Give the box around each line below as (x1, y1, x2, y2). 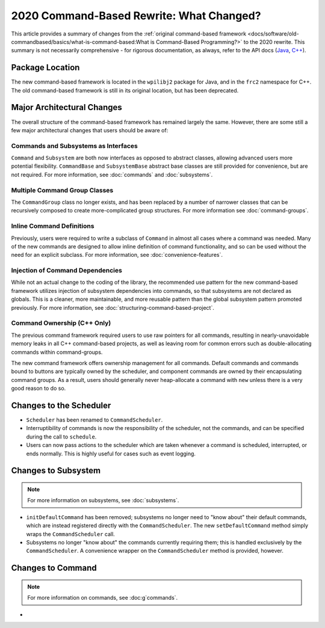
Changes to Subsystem (11, 466, 101, 476)
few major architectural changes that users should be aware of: (11, 126, 169, 134)
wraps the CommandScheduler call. (26, 530, 116, 538)
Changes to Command (11, 563, 97, 573)
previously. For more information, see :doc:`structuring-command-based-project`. (11, 304, 215, 311)
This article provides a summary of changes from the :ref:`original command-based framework (11, 30, 247, 37)
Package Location (11, 63, 80, 73)
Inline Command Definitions (11, 222, 94, 230)
